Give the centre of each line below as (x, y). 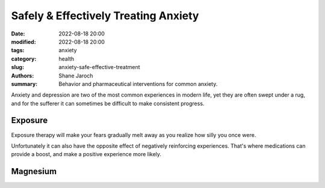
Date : (18, 34)
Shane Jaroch (76, 76)
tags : (18, 50)
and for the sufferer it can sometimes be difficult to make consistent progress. (108, 103)
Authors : (23, 76)
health (67, 59)
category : (24, 59)
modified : (23, 41)
